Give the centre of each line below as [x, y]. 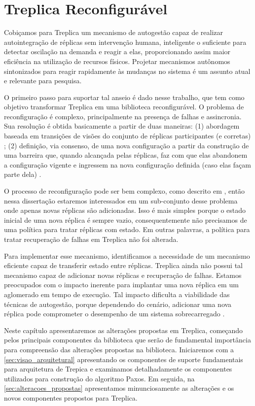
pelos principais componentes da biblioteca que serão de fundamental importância [127, 340]
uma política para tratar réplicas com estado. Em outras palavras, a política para [127, 229]
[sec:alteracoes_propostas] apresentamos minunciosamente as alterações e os [119, 388]
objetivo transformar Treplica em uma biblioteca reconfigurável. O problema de [124, 107]
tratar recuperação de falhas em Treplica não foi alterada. [91, 239]
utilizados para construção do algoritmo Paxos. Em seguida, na [99, 378]
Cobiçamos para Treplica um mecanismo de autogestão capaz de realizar [114, 32]
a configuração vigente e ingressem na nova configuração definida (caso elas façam [127, 164]
